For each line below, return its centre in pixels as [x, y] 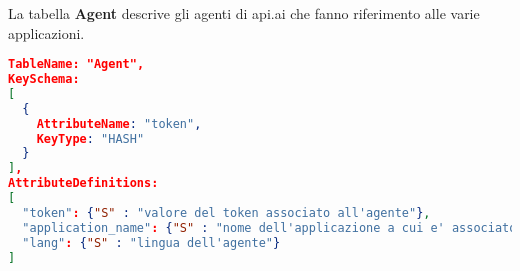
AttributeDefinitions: [83, 183]
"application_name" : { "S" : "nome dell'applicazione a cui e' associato [269, 227]
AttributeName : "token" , [119, 123]
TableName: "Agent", [76, 64]
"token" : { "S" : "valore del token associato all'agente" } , [226, 212]
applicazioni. [46, 32]
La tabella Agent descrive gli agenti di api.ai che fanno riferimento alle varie [244, 13]
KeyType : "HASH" [90, 138]
